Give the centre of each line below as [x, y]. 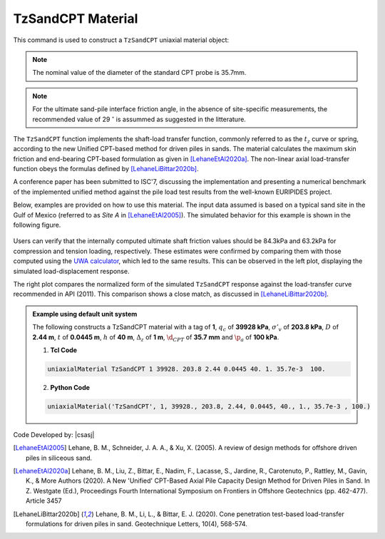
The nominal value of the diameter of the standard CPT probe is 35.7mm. [139, 73]
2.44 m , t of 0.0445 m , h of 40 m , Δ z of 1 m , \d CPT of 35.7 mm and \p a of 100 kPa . [156, 338]
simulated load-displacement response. [71, 271]
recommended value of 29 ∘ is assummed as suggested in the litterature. [139, 119]
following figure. [37, 225]
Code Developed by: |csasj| [54, 434]
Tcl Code [64, 350]
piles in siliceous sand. [59, 458]
